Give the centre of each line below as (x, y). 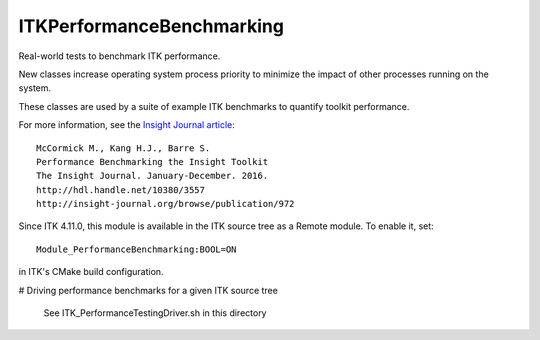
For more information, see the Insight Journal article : (126, 125)
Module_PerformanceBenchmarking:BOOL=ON (136, 249)
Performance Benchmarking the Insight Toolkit (152, 161)
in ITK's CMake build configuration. (91, 272)
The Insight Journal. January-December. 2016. (152, 176)
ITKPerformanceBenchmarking (151, 26)
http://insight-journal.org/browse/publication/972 (165, 204)
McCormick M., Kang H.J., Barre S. (123, 148)
